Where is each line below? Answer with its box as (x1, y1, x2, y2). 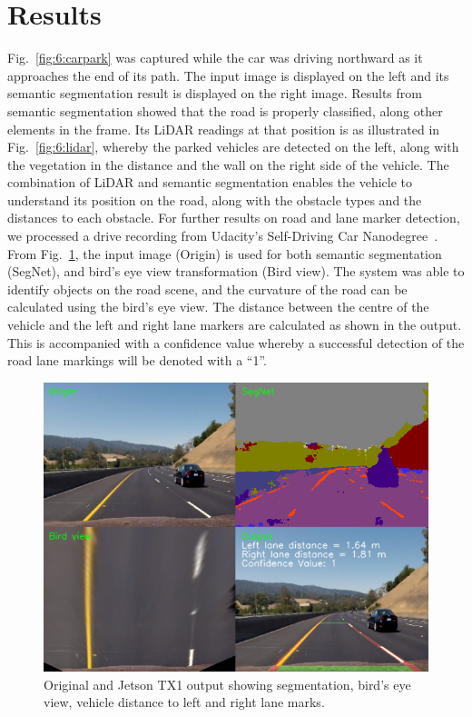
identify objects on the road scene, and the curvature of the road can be (7, 279, 408, 298)
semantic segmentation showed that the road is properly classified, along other (7, 101, 443, 120)
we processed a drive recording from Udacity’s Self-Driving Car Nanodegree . (7, 226, 438, 245)
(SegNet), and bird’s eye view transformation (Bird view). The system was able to (7, 262, 465, 281)
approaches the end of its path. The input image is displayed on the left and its (7, 65, 449, 85)
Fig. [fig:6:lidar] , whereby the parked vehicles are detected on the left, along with (7, 137, 459, 156)
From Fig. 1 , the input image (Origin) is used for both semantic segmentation (7, 244, 442, 263)
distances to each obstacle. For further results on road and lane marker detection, (7, 208, 460, 227)
